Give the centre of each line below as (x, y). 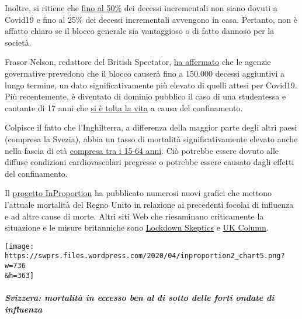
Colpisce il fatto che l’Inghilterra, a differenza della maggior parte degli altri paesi (151, 127)
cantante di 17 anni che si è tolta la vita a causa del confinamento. (124, 107)
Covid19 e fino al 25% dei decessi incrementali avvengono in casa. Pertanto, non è (151, 19)
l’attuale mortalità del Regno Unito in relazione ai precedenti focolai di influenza (149, 204)
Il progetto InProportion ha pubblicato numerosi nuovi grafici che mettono (138, 193)
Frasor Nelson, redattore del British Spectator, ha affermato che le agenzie (138, 62)
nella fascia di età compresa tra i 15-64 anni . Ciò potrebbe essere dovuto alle (142, 150)
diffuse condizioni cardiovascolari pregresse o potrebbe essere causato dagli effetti (150, 162)
